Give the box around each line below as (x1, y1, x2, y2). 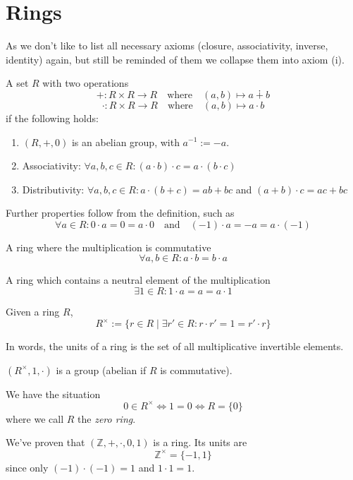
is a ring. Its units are (153, 435, 247, 450)
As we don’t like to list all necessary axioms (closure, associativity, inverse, (6, 38, 328, 53)
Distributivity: (22, 181, 85, 196)
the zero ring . (78, 411, 136, 426)
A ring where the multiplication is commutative (6, 239, 211, 254)
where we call (6, 411, 64, 426)
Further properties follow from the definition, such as (6, 205, 235, 220)
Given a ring (6, 304, 60, 319)
